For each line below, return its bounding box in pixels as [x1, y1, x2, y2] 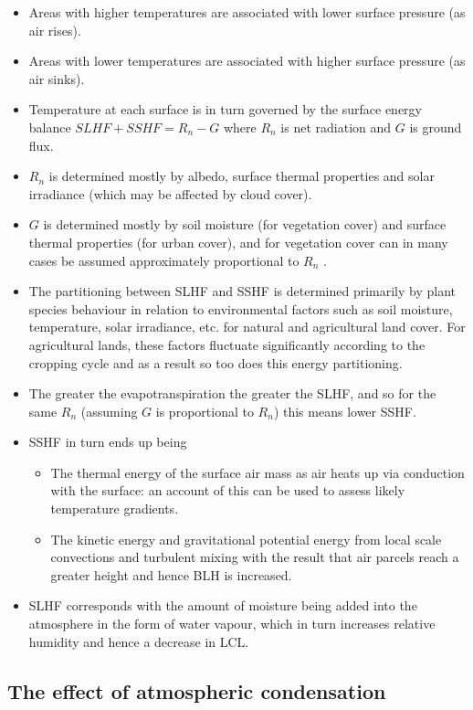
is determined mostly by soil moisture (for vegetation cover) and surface [43, 215, 447, 234]
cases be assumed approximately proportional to [28, 250, 300, 270]
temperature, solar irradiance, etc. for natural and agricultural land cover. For [28, 317, 466, 336]
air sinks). [28, 69, 85, 88]
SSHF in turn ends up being [28, 432, 187, 451]
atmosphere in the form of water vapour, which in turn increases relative [28, 614, 436, 633]
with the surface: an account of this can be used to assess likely [50, 481, 405, 500]
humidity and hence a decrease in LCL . [28, 631, 249, 651]
